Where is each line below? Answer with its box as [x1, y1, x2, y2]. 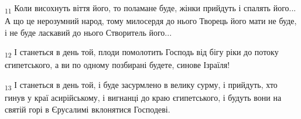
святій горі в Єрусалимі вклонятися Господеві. [5, 103, 170, 115]
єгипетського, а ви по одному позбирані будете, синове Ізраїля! [5, 59, 230, 71]
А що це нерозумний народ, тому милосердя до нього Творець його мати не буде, [5, 15, 297, 27]
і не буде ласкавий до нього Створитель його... [5, 26, 172, 38]
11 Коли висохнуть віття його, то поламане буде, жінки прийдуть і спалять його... [5, 2, 296, 15]
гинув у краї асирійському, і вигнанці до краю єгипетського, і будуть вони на [5, 91, 282, 104]
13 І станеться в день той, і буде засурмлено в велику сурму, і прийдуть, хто [5, 79, 278, 92]
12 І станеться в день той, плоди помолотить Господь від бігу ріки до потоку [5, 46, 279, 60]
